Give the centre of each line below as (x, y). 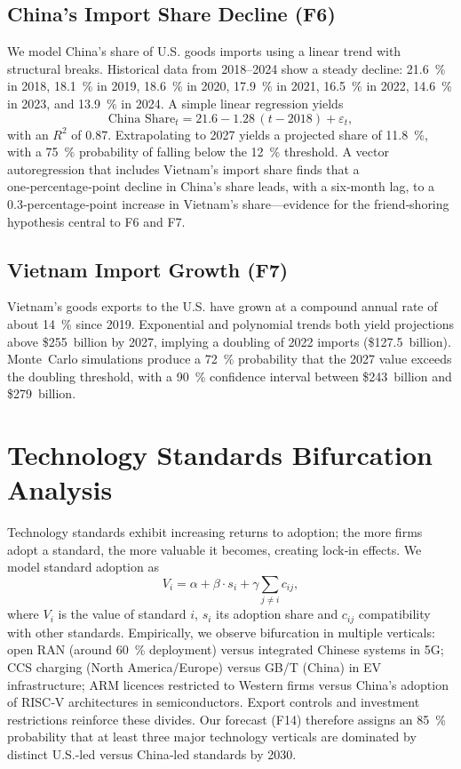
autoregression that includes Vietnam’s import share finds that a (183, 168)
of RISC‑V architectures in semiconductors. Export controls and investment (214, 702)
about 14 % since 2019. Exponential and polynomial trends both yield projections (231, 323)
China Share (142, 119)
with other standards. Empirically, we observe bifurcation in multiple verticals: (221, 632)
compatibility (394, 614)
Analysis (60, 489)
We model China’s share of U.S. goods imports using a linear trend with (204, 51)
